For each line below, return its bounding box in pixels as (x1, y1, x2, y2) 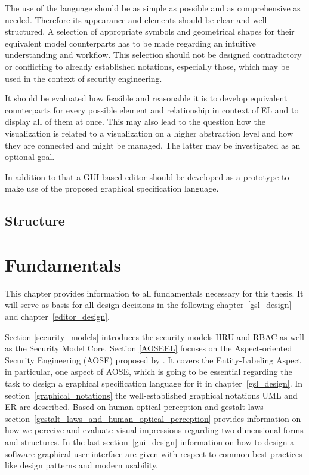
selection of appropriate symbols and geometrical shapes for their (56, 25, 295, 38)
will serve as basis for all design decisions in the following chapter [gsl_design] (5, 298, 292, 311)
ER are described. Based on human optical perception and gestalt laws (5, 400, 264, 413)
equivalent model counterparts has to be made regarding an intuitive (5, 36, 256, 49)
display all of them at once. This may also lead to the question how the (5, 115, 265, 128)
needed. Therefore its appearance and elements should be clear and (5, 13, 251, 26)
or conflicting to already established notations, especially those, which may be (5, 60, 289, 72)
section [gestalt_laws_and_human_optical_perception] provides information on (5, 412, 301, 424)
